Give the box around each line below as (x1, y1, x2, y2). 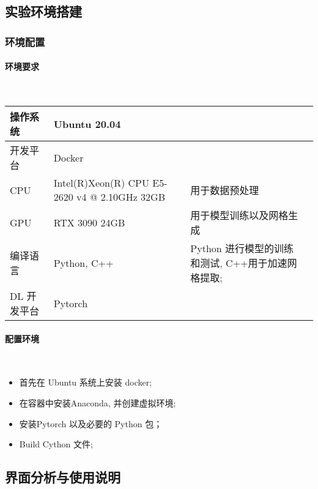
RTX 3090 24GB (53, 215, 125, 230)
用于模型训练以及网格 (190, 208, 289, 223)
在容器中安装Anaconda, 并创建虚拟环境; (19, 397, 176, 409)
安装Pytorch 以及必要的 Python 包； (19, 417, 163, 430)
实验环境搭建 (5, 2, 82, 21)
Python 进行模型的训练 (190, 241, 294, 256)
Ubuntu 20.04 (53, 116, 121, 131)
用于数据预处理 (190, 183, 259, 198)
